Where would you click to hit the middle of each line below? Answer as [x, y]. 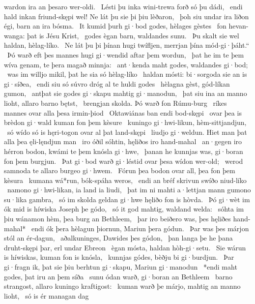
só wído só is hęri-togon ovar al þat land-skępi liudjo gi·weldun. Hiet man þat [127, 132]
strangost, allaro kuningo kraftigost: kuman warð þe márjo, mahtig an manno [122, 286]
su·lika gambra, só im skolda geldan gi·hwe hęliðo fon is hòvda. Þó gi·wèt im [127, 199]
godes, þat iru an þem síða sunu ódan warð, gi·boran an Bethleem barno [118, 276]
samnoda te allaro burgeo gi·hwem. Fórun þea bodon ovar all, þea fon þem [120, 170]
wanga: [14, 35]
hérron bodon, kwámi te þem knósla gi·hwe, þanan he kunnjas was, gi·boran [124, 151]
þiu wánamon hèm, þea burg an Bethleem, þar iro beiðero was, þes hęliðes [117, 219]
